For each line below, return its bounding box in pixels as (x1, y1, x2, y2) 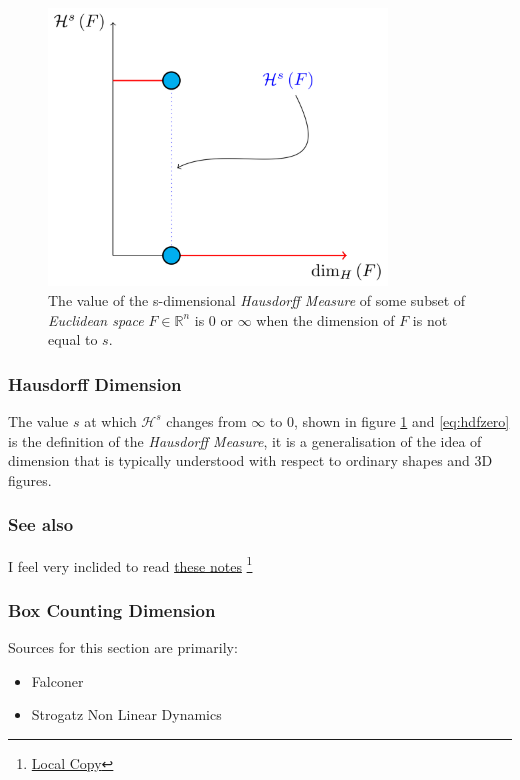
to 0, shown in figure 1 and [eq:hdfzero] (269, 410, 510, 431)
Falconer (31, 670, 84, 691)
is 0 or (194, 309, 234, 330)
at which (84, 410, 137, 431)
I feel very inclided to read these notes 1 (8, 552, 253, 576)
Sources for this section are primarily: (8, 637, 238, 658)
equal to (48, 329, 98, 350)
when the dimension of (256, 309, 395, 330)
